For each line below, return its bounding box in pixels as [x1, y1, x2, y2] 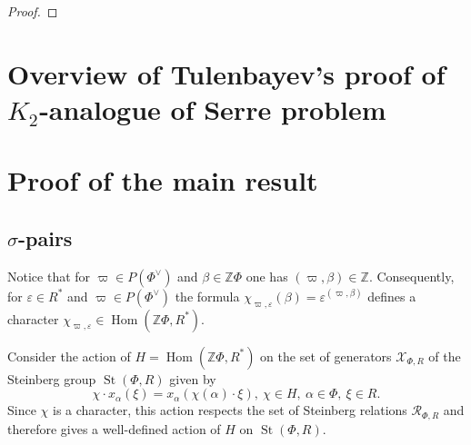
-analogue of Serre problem [39, 90, 386, 127]
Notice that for [7, 266, 91, 285]
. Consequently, [368, 266, 455, 285]
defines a [367, 286, 416, 305]
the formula [175, 286, 240, 305]
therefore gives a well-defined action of [7, 419, 221, 438]
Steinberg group [7, 369, 96, 388]
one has [246, 266, 288, 285]
